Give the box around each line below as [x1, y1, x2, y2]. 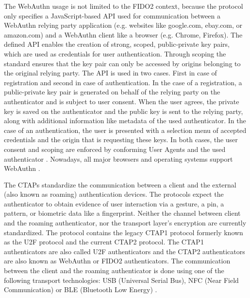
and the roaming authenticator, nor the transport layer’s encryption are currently [4, 218, 247, 228]
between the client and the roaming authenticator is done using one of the [4, 265, 224, 276]
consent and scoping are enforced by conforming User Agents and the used [4, 144, 226, 154]
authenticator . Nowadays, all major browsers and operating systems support [4, 153, 233, 164]
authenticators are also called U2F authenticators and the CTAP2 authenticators [4, 246, 245, 256]
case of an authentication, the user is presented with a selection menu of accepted [4, 125, 247, 135]
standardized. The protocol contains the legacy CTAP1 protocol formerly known [4, 227, 243, 237]
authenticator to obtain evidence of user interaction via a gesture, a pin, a [4, 198, 224, 208]
